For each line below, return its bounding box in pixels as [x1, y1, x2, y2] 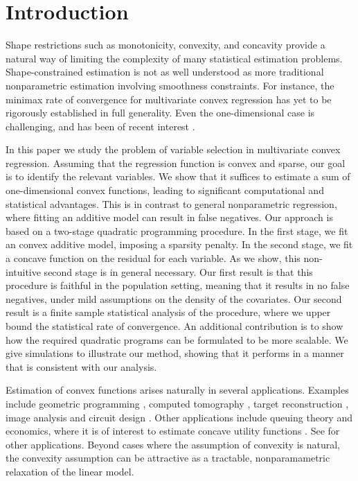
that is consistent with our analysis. [6, 359, 157, 374]
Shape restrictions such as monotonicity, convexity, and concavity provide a [6, 37, 325, 52]
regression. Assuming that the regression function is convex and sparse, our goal [6, 155, 346, 170]
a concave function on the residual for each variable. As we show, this [6, 251, 301, 265]
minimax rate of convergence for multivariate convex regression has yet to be [6, 91, 332, 106]
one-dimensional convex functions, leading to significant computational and [6, 183, 324, 198]
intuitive [6, 264, 41, 279]
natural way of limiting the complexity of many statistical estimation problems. [6, 51, 343, 65]
